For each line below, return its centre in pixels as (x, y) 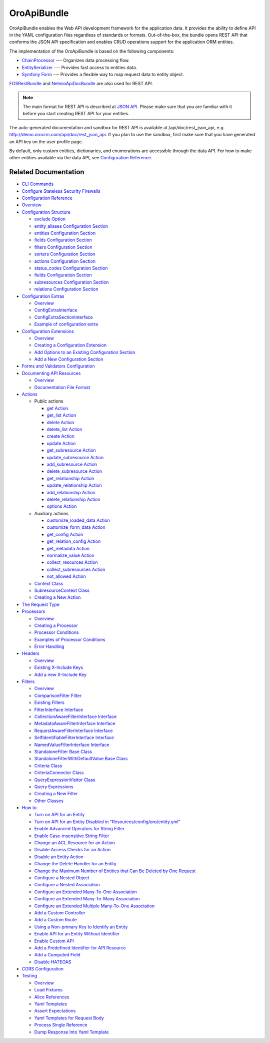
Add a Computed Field (57, 955)
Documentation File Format (62, 387)
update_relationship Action (74, 485)
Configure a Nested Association (67, 885)
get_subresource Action (71, 450)
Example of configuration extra (66, 324)
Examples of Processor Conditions (70, 639)
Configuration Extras (43, 296)
